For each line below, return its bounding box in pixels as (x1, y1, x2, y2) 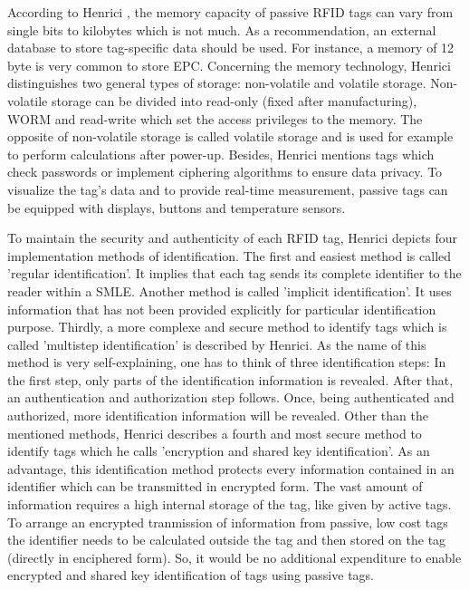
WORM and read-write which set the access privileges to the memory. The (7, 109, 423, 128)
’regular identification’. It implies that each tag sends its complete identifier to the (7, 264, 462, 283)
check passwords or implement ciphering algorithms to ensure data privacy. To (7, 162, 443, 181)
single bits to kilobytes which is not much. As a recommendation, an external (7, 20, 436, 39)
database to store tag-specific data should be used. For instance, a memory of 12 (7, 38, 455, 57)
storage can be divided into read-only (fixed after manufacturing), (51, 91, 417, 110)
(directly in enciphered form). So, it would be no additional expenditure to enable (7, 547, 462, 566)
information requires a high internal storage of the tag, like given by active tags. (7, 495, 452, 514)
